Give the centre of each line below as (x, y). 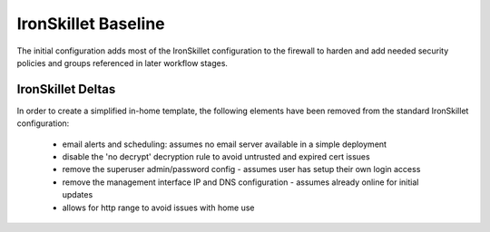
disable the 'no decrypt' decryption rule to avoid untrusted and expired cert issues (216, 157)
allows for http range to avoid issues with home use (158, 208)
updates (78, 195)
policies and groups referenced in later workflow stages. (122, 63)
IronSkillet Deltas (66, 89)
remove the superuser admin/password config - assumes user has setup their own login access (241, 169)
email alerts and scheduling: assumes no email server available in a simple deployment (225, 144)
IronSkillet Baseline (91, 24)
